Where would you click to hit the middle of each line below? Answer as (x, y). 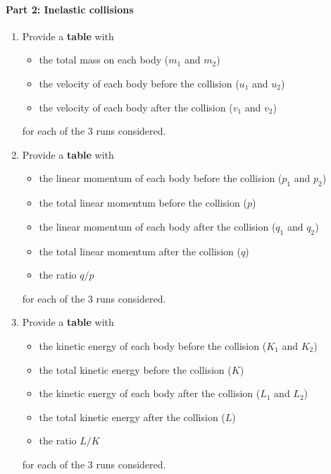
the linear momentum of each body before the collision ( (161, 178)
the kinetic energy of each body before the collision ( (153, 345)
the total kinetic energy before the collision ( (135, 369)
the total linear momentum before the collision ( (143, 203)
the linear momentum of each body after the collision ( (157, 226)
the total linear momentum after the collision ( (140, 251)
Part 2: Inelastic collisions (70, 9)
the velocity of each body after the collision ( (136, 107)
